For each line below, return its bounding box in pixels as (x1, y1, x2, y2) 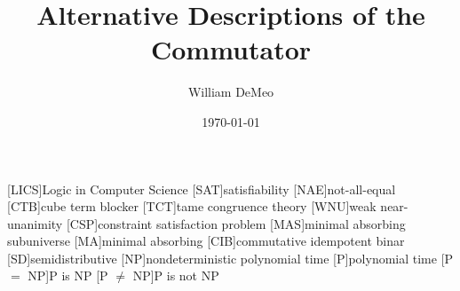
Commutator (150, 31, 312, 67)
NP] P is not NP (132, 266, 219, 285)
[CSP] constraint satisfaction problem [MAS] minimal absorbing (66, 214, 406, 232)
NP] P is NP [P (28, 266, 108, 285)
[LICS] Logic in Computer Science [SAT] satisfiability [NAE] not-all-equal (7, 179, 396, 198)
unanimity (7, 214, 63, 232)
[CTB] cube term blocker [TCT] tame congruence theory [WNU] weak (7, 197, 377, 216)
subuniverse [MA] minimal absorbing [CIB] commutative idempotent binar (7, 232, 405, 250)
